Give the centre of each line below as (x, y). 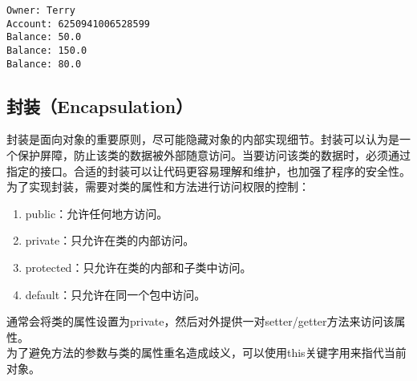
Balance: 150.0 (47, 50)
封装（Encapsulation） (100, 105)
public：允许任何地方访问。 (97, 213)
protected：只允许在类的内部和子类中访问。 (138, 268)
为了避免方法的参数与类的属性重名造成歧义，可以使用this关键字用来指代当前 (206, 353)
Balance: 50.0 (44, 37)
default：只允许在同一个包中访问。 (115, 294)
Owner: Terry (41, 10)
